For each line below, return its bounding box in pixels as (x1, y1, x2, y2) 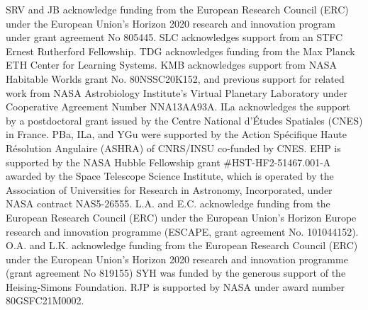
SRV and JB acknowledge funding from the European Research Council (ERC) (6, 2, 349, 16)
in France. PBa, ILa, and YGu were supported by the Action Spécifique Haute (6, 127, 347, 142)
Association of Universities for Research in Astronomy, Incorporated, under (6, 182, 333, 197)
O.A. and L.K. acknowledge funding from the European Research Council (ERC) (6, 238, 358, 253)
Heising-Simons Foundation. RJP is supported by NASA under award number (6, 279, 345, 294)
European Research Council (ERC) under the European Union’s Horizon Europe (6, 209, 357, 224)
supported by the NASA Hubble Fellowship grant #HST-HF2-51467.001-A (6, 154, 331, 169)
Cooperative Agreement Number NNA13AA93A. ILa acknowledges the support (6, 99, 350, 114)
